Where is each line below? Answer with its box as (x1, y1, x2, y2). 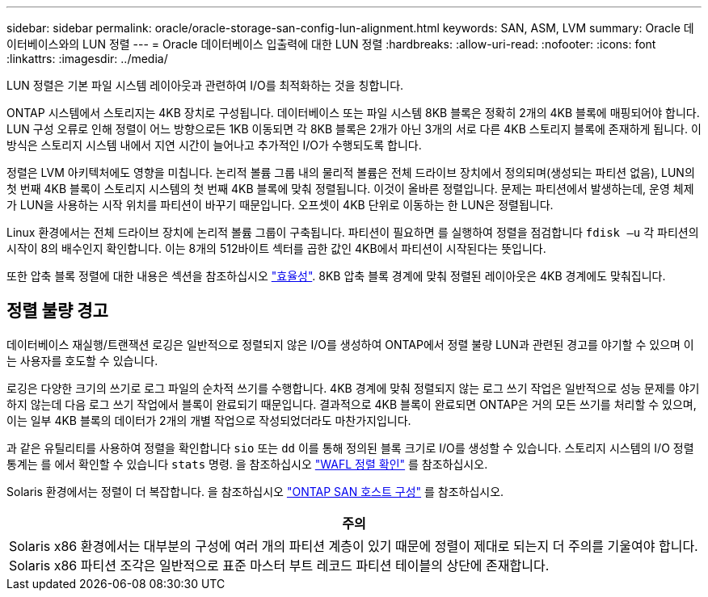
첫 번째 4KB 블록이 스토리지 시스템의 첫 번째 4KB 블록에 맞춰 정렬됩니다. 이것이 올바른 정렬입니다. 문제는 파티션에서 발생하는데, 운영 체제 (6, 182, 694, 195)
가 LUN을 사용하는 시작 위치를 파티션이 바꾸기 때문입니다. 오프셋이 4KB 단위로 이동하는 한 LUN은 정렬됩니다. (6, 198, 554, 212)
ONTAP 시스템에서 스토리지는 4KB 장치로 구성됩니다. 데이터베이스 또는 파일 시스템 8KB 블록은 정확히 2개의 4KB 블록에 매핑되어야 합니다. (6, 106, 700, 120)
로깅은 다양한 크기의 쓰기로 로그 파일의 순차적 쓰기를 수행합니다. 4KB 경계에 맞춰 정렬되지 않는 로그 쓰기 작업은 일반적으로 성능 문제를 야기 (6, 380, 700, 395)
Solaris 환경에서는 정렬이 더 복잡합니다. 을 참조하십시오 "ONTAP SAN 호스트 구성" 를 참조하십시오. (6, 484, 504, 498)
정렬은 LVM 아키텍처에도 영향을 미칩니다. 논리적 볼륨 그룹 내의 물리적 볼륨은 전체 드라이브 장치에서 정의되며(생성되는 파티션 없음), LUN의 (6, 166, 695, 179)
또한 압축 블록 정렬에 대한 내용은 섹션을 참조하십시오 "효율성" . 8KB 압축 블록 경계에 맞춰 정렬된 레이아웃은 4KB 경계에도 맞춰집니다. (6, 269, 666, 283)
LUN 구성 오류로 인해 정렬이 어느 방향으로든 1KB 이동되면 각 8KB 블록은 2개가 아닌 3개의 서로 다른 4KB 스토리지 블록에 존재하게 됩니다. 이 (6, 122, 702, 136)
